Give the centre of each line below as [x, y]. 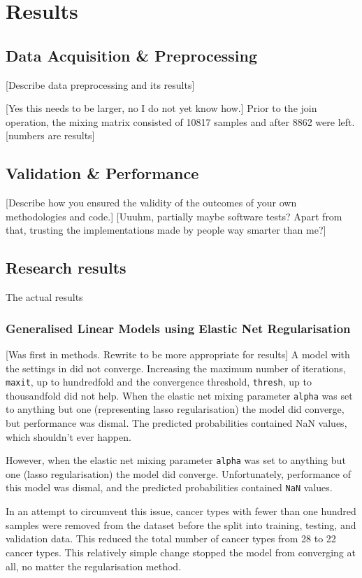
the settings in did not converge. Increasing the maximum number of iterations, [176, 368]
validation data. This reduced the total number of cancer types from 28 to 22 [171, 538]
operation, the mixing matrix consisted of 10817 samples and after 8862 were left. [180, 121]
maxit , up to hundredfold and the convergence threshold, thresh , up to [159, 382]
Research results [66, 268]
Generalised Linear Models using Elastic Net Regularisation [178, 328]
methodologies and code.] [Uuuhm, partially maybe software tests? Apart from [174, 216]
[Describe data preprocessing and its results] [100, 84]
